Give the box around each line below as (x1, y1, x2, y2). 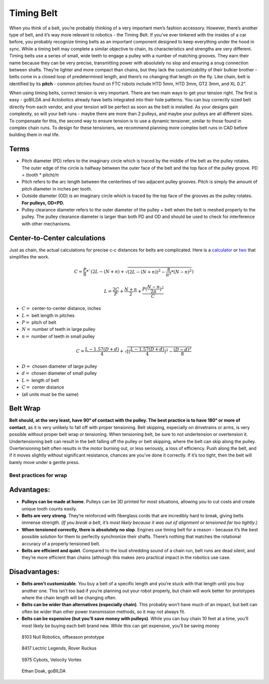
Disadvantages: (9, 568, 60, 576)
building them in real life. (9, 132, 60, 138)
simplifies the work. (9, 254, 50, 260)
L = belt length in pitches (21, 312, 75, 318)
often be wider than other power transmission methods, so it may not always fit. (21, 609, 185, 615)
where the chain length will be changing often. (21, 595, 117, 601)
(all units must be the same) (21, 391, 79, 397)
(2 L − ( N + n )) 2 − (128, 268, 165, 274)
